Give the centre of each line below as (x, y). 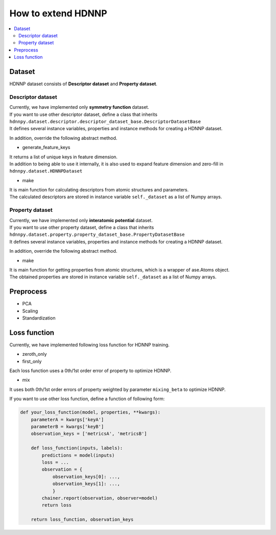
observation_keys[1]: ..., (86, 484)
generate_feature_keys (46, 148)
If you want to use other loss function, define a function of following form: (87, 399)
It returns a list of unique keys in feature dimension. (63, 157)
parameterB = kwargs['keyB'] (67, 427)
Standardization (39, 318)
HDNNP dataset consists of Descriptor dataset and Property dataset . (84, 84)
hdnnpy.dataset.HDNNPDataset (46, 171)
